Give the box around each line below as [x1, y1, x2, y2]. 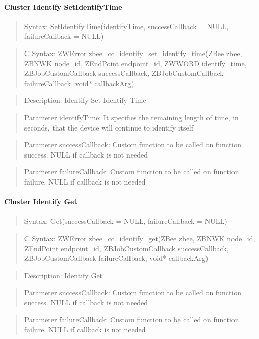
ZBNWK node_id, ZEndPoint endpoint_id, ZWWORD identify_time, [24, 58, 247, 68]
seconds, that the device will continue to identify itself [24, 122, 193, 133]
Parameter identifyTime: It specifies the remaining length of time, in [24, 112, 239, 122]
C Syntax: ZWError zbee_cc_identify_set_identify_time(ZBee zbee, [24, 47, 242, 58]
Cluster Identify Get [4, 196, 77, 207]
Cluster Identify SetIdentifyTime [4, 1, 122, 12]
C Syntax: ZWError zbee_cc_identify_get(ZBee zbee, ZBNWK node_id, [24, 232, 255, 243]
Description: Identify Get [24, 270, 103, 280]
